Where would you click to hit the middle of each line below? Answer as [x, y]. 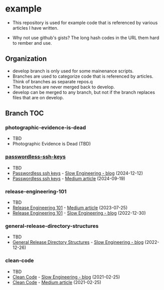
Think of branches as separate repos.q [52, 81]
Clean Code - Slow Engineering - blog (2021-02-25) [66, 277]
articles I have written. [35, 28]
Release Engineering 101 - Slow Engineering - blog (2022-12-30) [79, 213]
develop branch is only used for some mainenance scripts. [73, 71]
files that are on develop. [38, 97]
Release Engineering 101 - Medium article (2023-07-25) [70, 208]
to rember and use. [32, 43]
